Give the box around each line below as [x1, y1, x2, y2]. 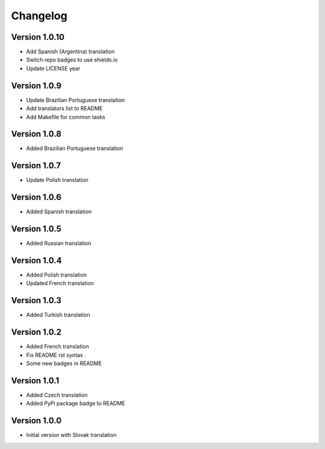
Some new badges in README [26, 360, 102, 367]
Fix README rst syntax [26, 351, 84, 359]
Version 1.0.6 [11, 192, 61, 203]
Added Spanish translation [26, 208, 92, 215]
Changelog [11, 9, 67, 22]
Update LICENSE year [26, 64, 81, 72]
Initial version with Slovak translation [26, 432, 117, 439]
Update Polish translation [26, 177, 88, 184]
